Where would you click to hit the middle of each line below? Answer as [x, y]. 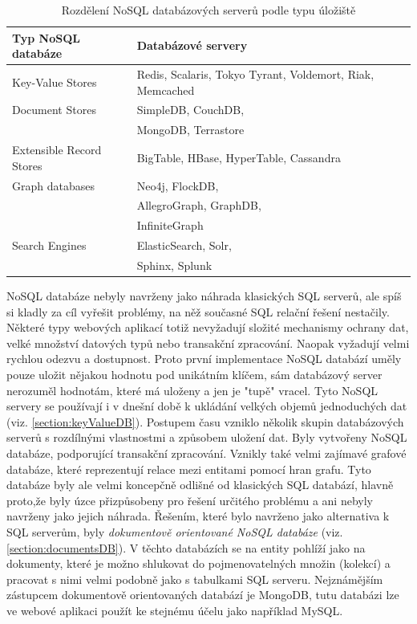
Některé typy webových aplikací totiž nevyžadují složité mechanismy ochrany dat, [208, 327]
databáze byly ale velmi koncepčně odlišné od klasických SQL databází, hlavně [200, 485]
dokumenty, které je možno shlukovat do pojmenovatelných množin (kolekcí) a [198, 563]
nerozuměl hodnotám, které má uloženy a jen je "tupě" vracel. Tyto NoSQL [192, 390]
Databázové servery [192, 45]
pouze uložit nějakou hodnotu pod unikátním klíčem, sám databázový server [194, 375]
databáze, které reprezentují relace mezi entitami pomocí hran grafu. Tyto [189, 469]
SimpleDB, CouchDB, [190, 110]
